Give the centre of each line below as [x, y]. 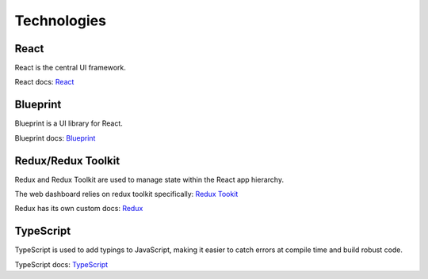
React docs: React [44, 82]
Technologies [61, 21]
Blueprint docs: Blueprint [55, 138]
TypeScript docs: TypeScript [61, 264]
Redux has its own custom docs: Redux [79, 209]
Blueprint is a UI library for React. [69, 123]
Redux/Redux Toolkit [67, 161]
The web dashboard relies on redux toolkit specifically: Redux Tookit [126, 194]
